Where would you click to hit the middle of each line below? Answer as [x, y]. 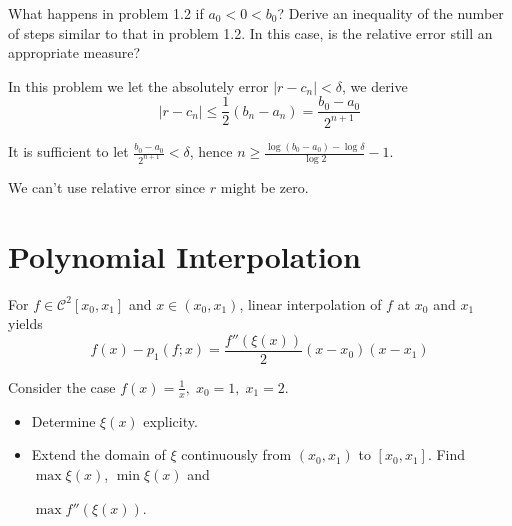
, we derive [374, 85]
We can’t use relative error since [107, 186]
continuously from [236, 454]
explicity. [170, 420]
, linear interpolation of [310, 303]
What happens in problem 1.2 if [106, 13]
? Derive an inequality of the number [390, 13]
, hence [211, 151]
